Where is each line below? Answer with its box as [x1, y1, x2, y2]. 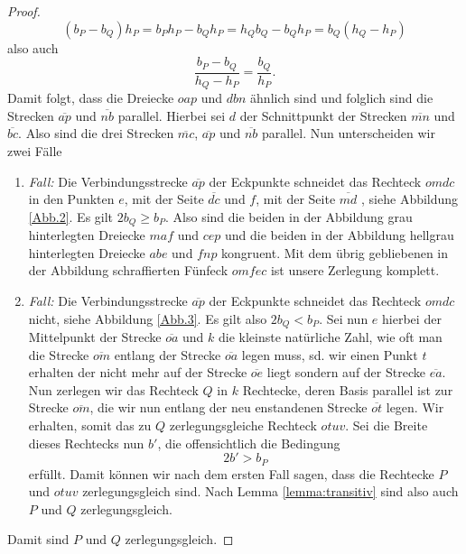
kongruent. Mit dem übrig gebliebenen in [221, 243, 449, 262]
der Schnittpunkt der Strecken [239, 106, 407, 125]
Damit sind [7, 530, 70, 549]
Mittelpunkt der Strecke [28, 327, 162, 346]
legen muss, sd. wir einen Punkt [241, 345, 418, 364]
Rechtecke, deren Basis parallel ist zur [242, 380, 453, 399]
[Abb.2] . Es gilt [28, 207, 114, 226]
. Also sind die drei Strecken [18, 124, 174, 143]
